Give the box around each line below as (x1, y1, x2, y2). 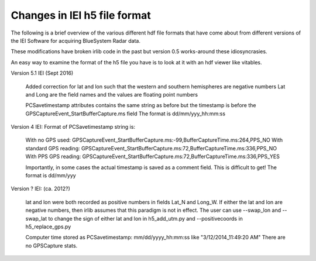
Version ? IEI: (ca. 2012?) (11, 185, 70, 193)
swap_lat (25, 215, 47, 222)
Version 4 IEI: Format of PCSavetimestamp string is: (11, 123, 136, 130)
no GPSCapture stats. (25, 242, 78, 249)
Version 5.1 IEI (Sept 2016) (11, 70, 74, 77)
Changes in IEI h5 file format (11, 9, 152, 22)
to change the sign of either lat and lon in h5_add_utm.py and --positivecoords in (47, 215, 243, 222)
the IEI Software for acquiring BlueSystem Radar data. (11, 37, 140, 44)
